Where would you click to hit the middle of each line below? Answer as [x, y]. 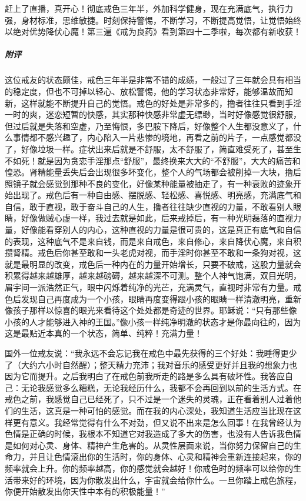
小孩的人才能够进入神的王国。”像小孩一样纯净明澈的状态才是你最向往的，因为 [153, 321]
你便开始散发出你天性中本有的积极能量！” [85, 491]
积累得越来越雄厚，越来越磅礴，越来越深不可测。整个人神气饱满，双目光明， [153, 275]
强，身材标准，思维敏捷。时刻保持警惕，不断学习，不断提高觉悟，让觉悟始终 [153, 20]
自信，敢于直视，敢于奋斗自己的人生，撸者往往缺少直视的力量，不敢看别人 [149, 206]
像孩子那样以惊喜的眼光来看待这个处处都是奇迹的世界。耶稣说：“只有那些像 [151, 310]
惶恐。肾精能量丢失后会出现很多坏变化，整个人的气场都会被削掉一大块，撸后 [153, 172]
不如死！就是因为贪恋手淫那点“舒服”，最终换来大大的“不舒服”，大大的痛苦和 [153, 160]
